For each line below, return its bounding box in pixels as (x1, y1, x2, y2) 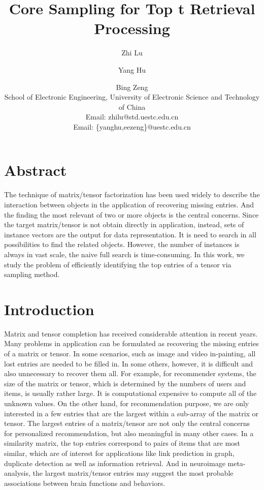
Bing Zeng (116, 81, 148, 92)
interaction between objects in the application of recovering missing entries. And (4, 199, 254, 209)
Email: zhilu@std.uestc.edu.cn (85, 111, 179, 122)
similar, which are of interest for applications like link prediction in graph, (4, 448, 235, 458)
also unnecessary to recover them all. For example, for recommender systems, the (4, 368, 256, 379)
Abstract (4, 160, 67, 180)
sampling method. (4, 269, 60, 280)
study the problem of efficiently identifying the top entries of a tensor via (4, 259, 232, 269)
